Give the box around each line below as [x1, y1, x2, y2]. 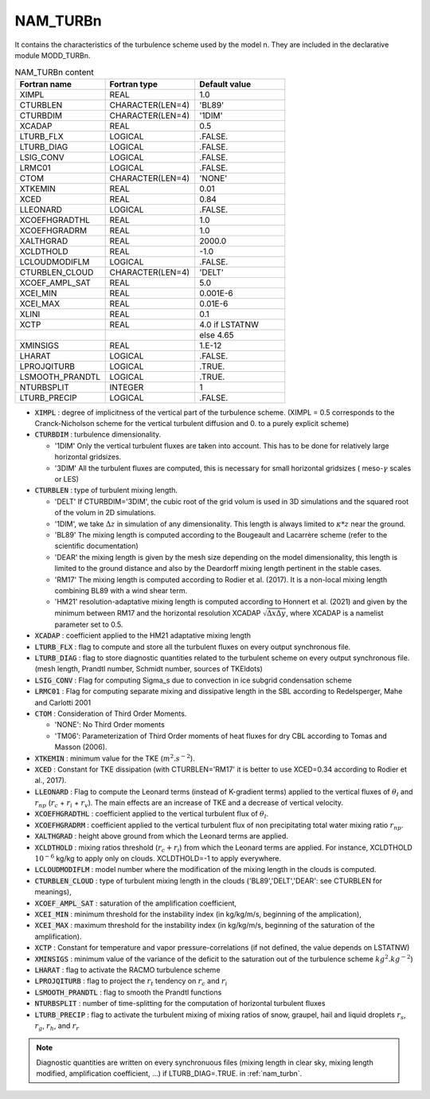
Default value [199, 78, 251, 89]
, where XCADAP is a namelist [285, 608, 384, 617]
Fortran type [109, 78, 158, 89]
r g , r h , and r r [34, 1020, 80, 1032]
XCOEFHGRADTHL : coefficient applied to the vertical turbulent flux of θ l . [34, 809, 269, 820]
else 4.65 [199, 329, 234, 340]
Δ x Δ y [267, 609, 286, 618]
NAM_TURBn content [14, 66, 95, 77]
